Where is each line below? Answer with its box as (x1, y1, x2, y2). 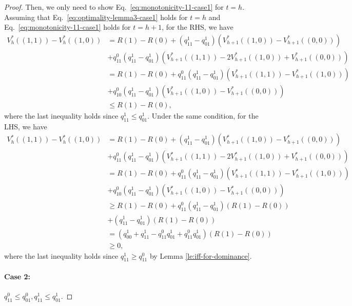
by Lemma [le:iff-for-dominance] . (149, 250, 252, 261)
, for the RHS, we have (162, 22, 233, 32)
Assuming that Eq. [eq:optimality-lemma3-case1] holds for (4, 11, 188, 22)
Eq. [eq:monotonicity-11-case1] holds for (4, 22, 131, 32)
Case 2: (4, 271, 31, 281)
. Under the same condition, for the (147, 110, 259, 121)
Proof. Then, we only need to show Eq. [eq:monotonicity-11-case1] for (4, 2, 224, 12)
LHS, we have (4, 121, 47, 131)
